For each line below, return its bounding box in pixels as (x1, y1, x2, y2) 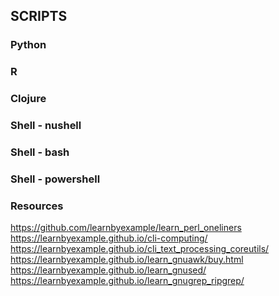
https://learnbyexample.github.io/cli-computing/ (10, 232, 208, 244)
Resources (10, 199, 64, 213)
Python (10, 38, 47, 52)
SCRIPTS (10, 8, 68, 25)
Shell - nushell (10, 119, 82, 133)
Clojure (10, 92, 47, 106)
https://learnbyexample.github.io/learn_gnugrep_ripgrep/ (10, 275, 245, 287)
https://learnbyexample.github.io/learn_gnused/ (10, 264, 207, 276)
